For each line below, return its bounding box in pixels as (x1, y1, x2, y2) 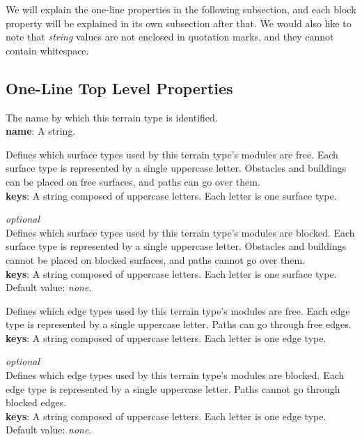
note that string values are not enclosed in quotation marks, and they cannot (6, 29, 334, 44)
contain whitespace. (6, 43, 89, 57)
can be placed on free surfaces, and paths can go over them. (6, 174, 260, 188)
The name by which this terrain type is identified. (6, 110, 218, 124)
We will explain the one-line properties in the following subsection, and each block (6, 2, 356, 16)
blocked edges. (6, 395, 67, 410)
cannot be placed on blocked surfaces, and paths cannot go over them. (6, 252, 306, 267)
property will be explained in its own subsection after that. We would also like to (6, 15, 352, 30)
